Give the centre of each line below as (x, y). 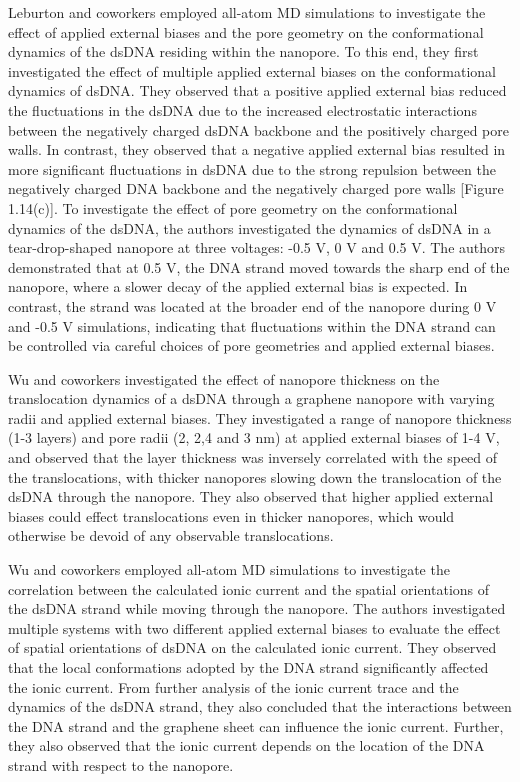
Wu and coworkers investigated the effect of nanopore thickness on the (224, 378)
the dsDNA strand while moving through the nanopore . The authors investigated (257, 608)
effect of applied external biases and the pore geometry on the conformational (246, 31)
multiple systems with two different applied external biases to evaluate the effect (254, 627)
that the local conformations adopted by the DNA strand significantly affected (248, 667)
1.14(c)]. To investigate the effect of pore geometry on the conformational (233, 207)
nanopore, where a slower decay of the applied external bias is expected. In (238, 286)
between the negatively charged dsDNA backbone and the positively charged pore (258, 129)
